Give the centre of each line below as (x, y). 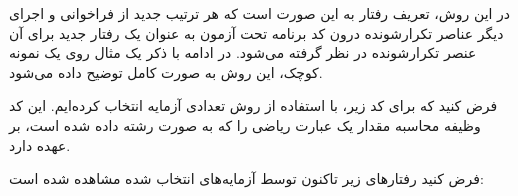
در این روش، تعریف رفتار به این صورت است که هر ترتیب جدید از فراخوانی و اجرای (260, 13)
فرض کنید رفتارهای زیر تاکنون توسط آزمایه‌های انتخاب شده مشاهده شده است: (246, 178)
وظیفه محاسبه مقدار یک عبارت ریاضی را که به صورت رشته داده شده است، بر (245, 124)
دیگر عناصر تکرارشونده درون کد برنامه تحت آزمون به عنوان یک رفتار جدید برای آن (256, 32)
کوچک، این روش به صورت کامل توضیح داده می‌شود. (166, 71)
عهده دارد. (40, 144)
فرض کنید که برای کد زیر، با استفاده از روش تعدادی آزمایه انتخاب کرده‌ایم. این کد (253, 105)
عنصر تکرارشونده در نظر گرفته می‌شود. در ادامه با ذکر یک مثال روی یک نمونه (243, 52)
